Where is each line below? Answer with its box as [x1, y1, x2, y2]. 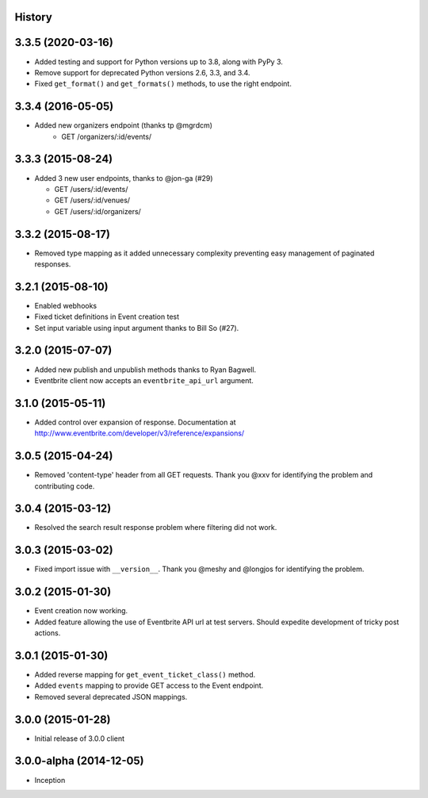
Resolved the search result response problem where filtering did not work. [34, 523, 277, 532]
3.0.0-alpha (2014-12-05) [14, 754, 144, 768]
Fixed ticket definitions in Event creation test [34, 312, 180, 321]
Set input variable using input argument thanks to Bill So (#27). [34, 323, 239, 332]
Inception [34, 775, 66, 785]
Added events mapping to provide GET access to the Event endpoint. [34, 681, 264, 690]
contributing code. [34, 481, 95, 491]
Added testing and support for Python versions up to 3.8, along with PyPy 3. [34, 56, 283, 67]
